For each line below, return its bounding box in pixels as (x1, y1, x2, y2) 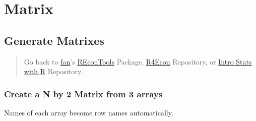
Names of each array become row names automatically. (4, 107, 173, 117)
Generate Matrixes (4, 32, 104, 48)
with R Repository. (24, 66, 83, 77)
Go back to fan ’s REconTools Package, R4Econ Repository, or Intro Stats (24, 56, 252, 67)
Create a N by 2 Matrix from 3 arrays (4, 87, 163, 100)
